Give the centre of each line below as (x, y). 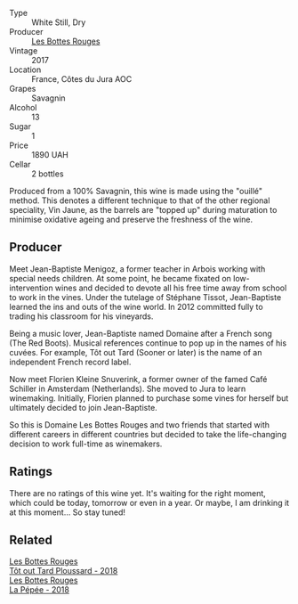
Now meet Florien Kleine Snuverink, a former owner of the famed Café (138, 379)
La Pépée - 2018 (39, 590)
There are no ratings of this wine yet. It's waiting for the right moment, (138, 493)
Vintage (24, 51)
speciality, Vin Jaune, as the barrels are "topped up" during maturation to (143, 210)
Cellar (20, 164)
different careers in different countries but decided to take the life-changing (148, 434)
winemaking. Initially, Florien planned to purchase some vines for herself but (149, 398)
